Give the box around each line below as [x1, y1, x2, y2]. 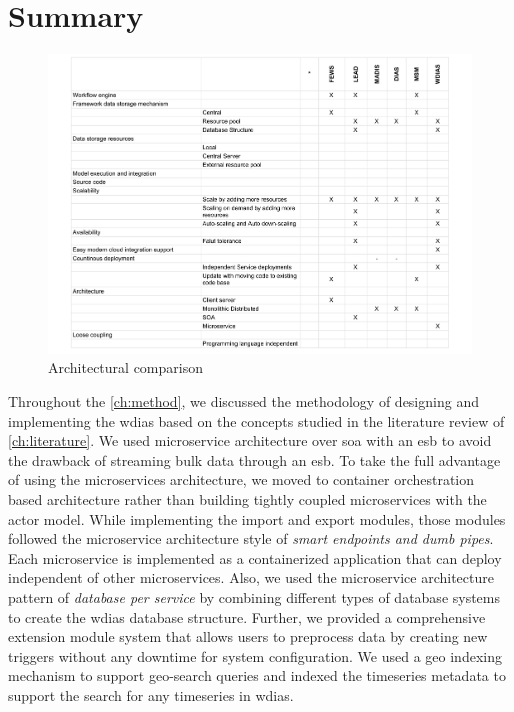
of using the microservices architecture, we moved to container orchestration [8, 469, 475, 490]
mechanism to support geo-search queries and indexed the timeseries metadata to [8, 665, 506, 686]
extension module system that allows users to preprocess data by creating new [8, 626, 488, 647]
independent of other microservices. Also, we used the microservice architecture [8, 567, 494, 588]
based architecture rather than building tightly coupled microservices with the [8, 488, 487, 509]
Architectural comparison [48, 357, 203, 378]
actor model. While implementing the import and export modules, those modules [8, 508, 506, 529]
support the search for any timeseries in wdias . [8, 684, 294, 705]
